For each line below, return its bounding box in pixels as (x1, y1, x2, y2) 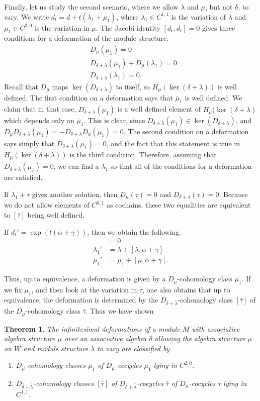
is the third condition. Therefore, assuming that (69, 149, 217, 159)
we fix (4, 284, 22, 294)
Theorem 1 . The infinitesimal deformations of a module (4, 323, 180, 334)
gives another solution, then (32, 189, 118, 199)
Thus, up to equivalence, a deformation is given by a (4, 273, 166, 284)
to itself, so (116, 81, 150, 91)
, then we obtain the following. (87, 226, 182, 237)
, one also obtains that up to (142, 284, 230, 294)
